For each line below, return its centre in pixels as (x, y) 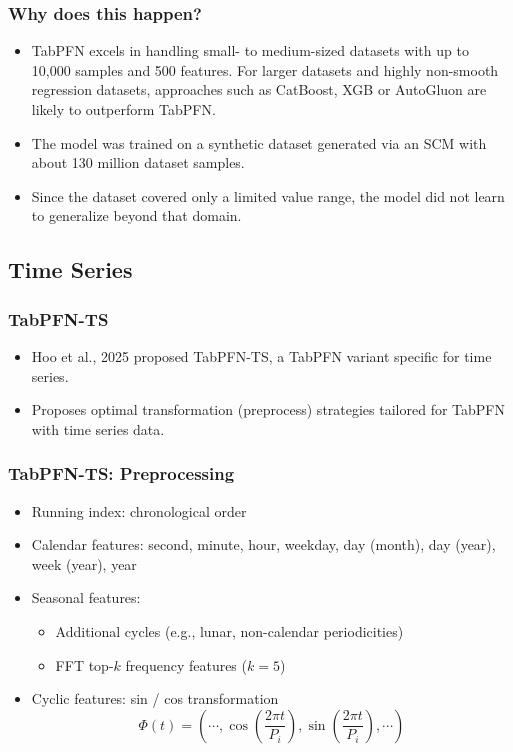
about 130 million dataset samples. (138, 162)
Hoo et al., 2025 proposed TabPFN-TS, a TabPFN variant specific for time (261, 355)
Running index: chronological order (139, 510)
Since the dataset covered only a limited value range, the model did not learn (268, 195)
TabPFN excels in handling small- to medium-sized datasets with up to (250, 50)
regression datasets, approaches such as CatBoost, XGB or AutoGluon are (259, 89)
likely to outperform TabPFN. (123, 109)
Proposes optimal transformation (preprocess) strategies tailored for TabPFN (268, 409)
